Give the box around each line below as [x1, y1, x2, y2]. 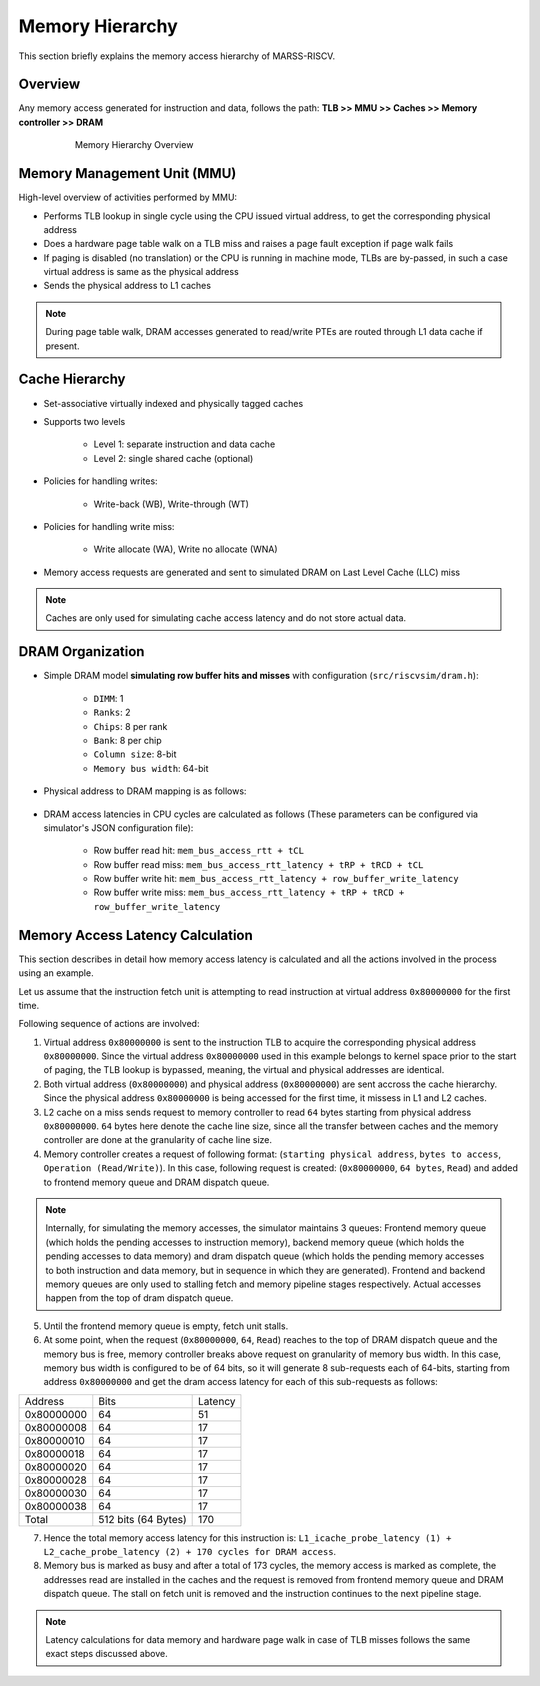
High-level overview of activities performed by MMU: [18, 191, 238, 204]
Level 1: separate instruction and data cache [93, 438, 276, 450]
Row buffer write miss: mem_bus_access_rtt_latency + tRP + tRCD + [93, 886, 405, 899]
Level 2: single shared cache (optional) [93, 452, 254, 464]
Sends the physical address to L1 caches [43, 280, 212, 292]
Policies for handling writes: [43, 475, 159, 487]
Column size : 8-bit [93, 748, 177, 760]
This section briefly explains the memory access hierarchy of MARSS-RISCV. [18, 50, 335, 62]
